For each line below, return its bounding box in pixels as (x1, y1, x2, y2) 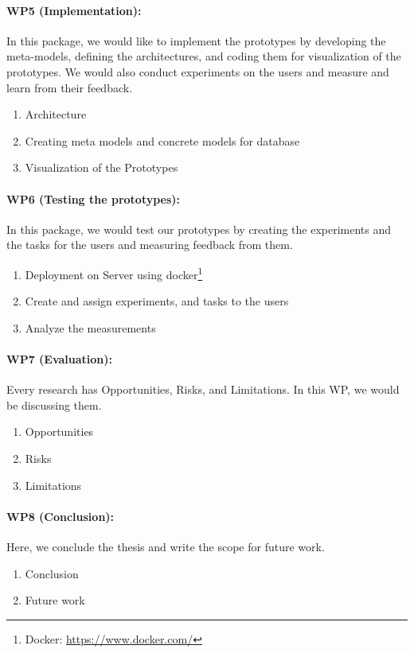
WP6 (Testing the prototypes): (6, 190, 181, 207)
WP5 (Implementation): (6, 2, 142, 18)
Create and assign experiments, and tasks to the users (25, 293, 289, 309)
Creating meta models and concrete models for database (25, 132, 300, 149)
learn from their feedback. (6, 79, 133, 95)
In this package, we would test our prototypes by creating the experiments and (6, 220, 392, 237)
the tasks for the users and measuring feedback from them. (6, 236, 293, 253)
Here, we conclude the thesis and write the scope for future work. (6, 538, 325, 554)
